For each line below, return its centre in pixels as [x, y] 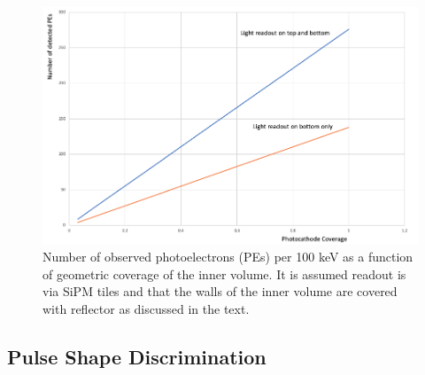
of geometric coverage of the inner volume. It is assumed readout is [224, 273]
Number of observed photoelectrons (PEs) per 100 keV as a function [228, 257]
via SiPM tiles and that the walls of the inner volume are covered [220, 291]
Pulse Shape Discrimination [137, 357]
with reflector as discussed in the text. [146, 309]
